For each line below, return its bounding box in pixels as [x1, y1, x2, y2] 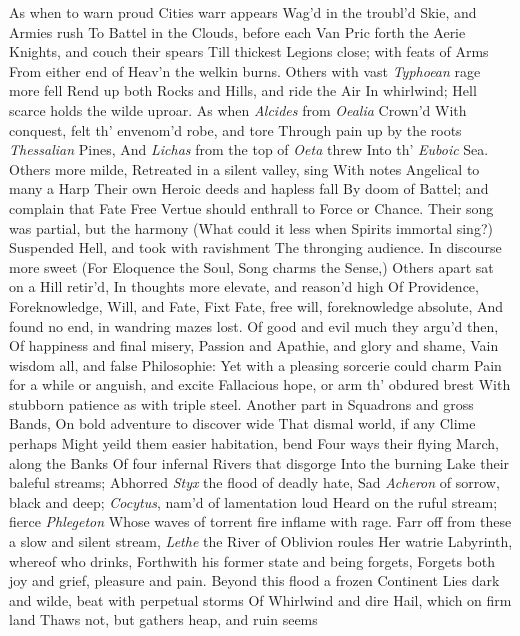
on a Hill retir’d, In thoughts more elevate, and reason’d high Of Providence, [9, 276, 479, 297]
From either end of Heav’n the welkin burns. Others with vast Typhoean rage [9, 60, 481, 81]
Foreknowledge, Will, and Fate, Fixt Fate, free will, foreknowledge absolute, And [9, 295, 504, 316]
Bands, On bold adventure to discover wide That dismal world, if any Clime [9, 413, 476, 434]
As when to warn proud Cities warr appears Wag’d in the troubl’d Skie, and [9, 2, 477, 22]
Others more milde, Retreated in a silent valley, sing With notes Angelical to [9, 158, 480, 179]
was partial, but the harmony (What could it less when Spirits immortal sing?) [9, 217, 493, 238]
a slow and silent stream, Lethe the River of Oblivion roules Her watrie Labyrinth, [9, 531, 513, 552]
